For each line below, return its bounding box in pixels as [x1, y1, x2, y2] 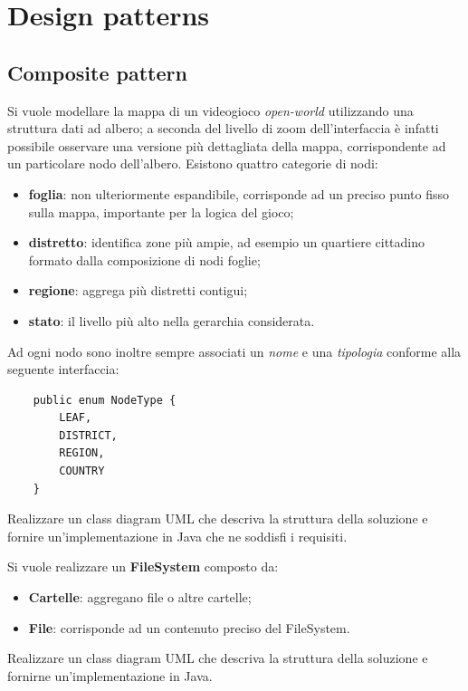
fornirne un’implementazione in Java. [7, 666, 213, 685]
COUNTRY [59, 465, 105, 478]
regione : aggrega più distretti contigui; [28, 281, 248, 300]
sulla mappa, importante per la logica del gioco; [28, 202, 294, 221]
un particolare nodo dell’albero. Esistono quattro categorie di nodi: [7, 154, 378, 173]
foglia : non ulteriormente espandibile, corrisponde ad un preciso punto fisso [28, 184, 450, 203]
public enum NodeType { [33, 393, 177, 407]
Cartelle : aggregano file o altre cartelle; [28, 588, 252, 607]
